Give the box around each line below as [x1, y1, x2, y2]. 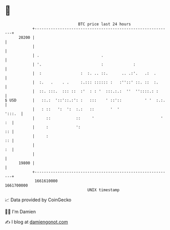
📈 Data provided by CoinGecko [5, 197, 72, 203]
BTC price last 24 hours [78, 22, 131, 27]
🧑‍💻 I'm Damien [5, 208, 36, 215]
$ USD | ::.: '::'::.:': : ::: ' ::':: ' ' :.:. [5, 97, 166, 103]
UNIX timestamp [87, 187, 120, 193]
